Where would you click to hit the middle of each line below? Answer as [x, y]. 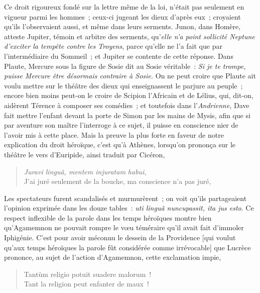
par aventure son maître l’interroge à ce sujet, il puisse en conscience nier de [121, 125]
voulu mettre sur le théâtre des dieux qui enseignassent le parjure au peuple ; [123, 85]
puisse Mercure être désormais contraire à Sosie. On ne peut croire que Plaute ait [130, 76]
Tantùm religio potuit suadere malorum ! [88, 274]
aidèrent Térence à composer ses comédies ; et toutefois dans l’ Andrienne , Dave [127, 105]
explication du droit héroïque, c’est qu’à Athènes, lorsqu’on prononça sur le [120, 144]
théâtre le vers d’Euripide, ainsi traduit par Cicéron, [85, 154]
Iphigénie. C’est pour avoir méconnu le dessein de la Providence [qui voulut [120, 237]
